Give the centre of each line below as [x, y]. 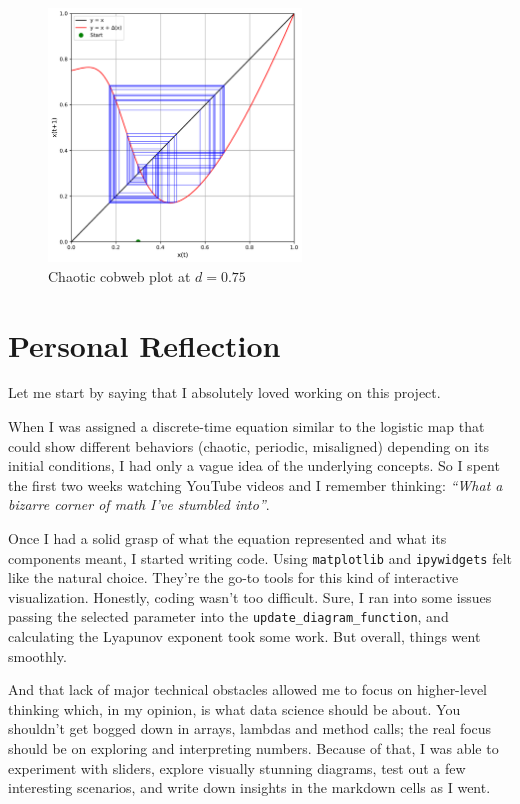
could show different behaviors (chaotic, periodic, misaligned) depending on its [249, 445]
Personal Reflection [144, 344]
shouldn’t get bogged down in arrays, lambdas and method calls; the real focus [250, 728]
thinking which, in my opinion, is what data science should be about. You [234, 708]
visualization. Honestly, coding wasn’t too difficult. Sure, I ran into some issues [250, 596]
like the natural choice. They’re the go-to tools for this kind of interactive [233, 577]
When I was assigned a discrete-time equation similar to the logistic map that [246, 426]
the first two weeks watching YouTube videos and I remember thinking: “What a [255, 484]
